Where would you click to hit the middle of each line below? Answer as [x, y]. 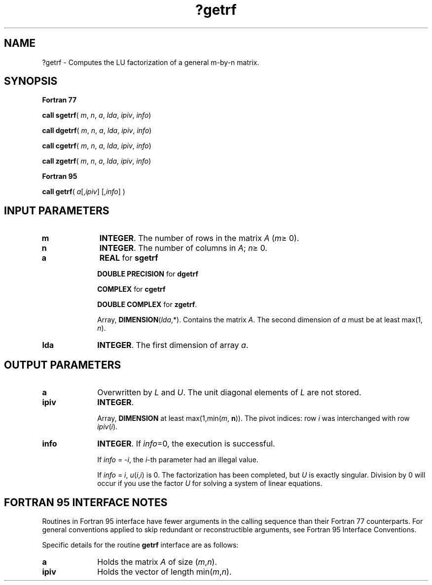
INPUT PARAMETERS [57, 210]
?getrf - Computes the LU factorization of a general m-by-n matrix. [151, 62]
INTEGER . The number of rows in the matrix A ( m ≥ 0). [199, 238]
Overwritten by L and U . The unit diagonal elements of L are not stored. [229, 393]
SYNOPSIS [31, 81]
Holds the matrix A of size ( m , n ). [157, 562]
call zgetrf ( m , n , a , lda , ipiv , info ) [97, 161]
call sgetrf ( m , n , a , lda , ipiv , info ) [97, 115]
